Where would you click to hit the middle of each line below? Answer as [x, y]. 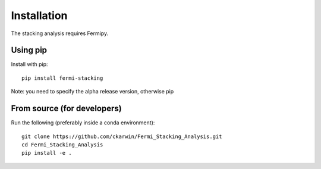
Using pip [29, 50]
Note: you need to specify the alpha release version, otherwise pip [92, 92]
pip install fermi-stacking [62, 78]
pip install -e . [47, 153]
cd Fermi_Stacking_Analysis [62, 145]
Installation [39, 15]
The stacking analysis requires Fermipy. [60, 33]
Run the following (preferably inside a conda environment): [83, 123]
